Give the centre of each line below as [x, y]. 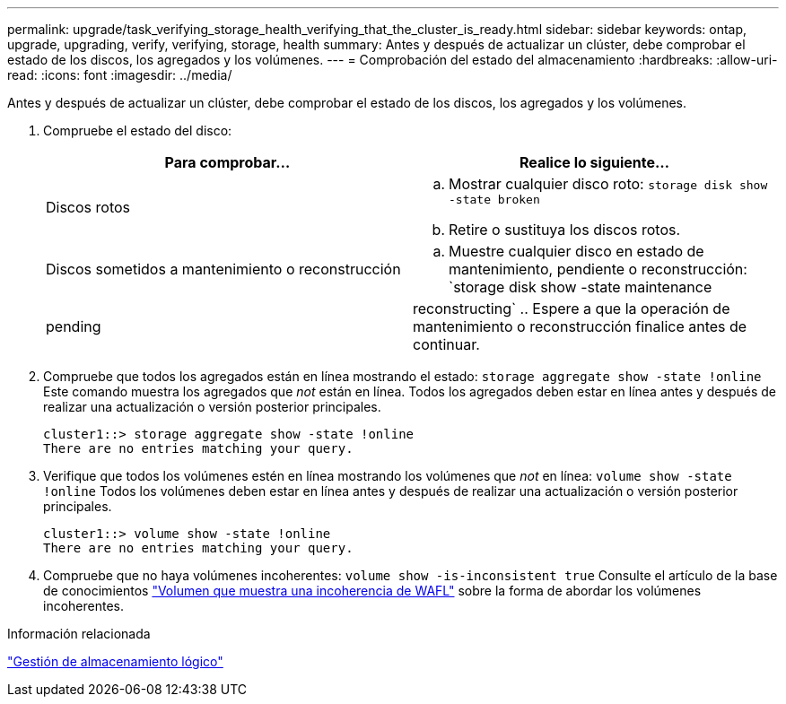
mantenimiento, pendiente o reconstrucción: [598, 269]
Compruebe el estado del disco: [138, 130]
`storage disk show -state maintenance [581, 287]
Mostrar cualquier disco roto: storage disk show [608, 184]
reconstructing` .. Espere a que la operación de [572, 309]
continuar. [446, 344]
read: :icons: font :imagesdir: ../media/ [120, 75]
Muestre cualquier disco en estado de [576, 251]
